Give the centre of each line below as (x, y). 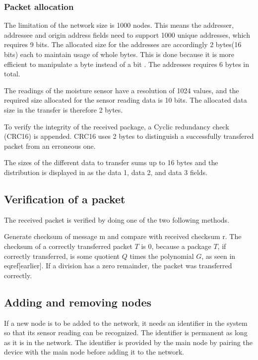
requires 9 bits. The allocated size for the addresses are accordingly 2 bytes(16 (123, 44)
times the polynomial (162, 256)
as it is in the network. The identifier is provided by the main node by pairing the (128, 342)
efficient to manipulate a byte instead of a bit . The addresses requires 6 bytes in (127, 64)
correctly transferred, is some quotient (62, 256)
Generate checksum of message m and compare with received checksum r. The (123, 236)
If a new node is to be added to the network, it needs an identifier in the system (126, 323)
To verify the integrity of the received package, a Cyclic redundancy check (117, 126)
